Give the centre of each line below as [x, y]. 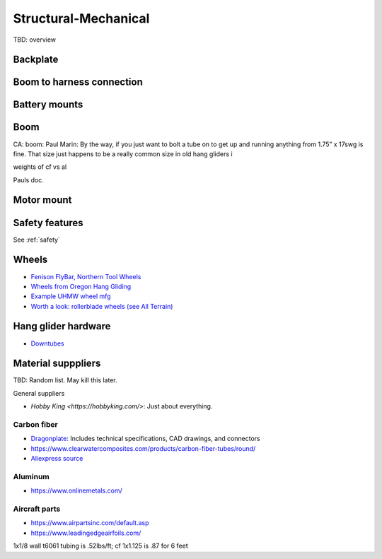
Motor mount [42, 200]
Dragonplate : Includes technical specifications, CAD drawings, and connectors [146, 439]
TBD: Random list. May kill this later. [65, 380]
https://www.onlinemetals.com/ [77, 490]
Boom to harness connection [78, 82]
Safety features [48, 223]
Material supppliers [57, 364]
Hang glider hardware [62, 326]
